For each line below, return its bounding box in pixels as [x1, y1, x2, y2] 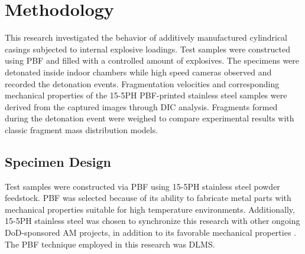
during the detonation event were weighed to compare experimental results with [5, 112, 294, 124]
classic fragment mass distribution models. [5, 123, 158, 136]
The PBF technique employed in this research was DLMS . [5, 237, 215, 250]
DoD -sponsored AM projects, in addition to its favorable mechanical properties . [5, 226, 296, 239]
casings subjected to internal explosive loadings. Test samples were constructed [5, 42, 290, 55]
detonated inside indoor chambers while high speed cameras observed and [5, 65, 272, 78]
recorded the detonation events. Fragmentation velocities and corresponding [5, 77, 280, 90]
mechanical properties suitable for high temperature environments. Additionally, [5, 203, 295, 215]
